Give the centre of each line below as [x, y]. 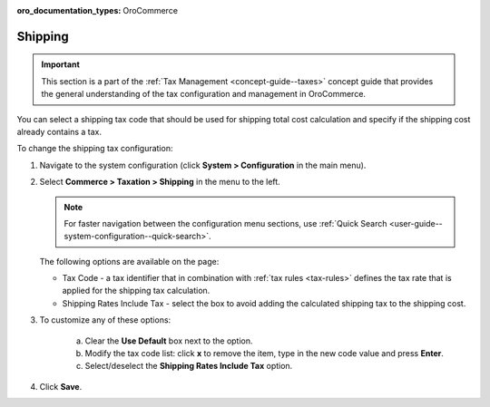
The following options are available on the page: [129, 261]
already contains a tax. [59, 131]
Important [61, 64]
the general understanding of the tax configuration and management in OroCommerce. [204, 94]
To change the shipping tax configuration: [95, 149]
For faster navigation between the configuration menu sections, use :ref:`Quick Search [225, 223]
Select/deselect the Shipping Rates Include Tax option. [189, 366]
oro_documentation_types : [69, 10]
